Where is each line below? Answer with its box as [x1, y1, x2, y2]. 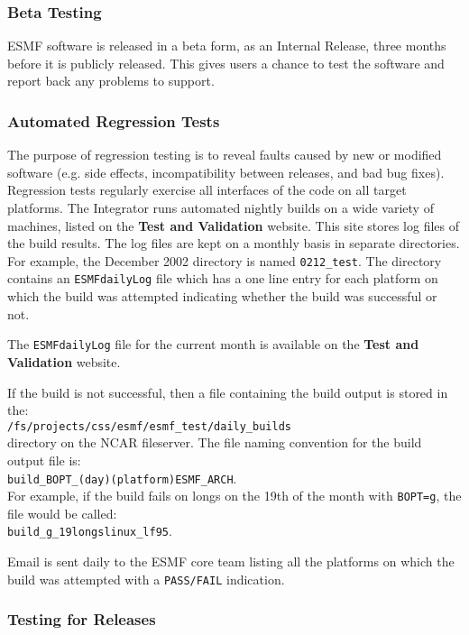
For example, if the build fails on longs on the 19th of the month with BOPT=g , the [7, 486, 462, 505]
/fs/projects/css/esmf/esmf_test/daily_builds [7, 419, 291, 433]
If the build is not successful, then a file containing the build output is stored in [7, 382, 448, 401]
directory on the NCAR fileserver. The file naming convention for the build [7, 433, 422, 452]
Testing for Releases [7, 608, 156, 630]
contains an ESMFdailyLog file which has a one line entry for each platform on [7, 269, 438, 288]
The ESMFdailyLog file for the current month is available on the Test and [7, 335, 419, 354]
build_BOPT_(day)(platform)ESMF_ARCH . [7, 468, 237, 487]
